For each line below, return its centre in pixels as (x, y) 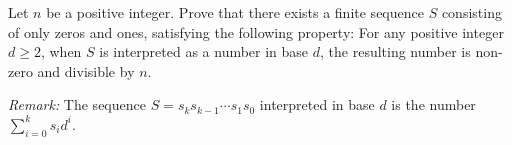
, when (61, 51)
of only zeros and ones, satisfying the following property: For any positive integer (256, 31)
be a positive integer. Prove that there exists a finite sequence (235, 12)
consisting (471, 12)
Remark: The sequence (77, 104)
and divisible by (86, 70)
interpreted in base (317, 104)
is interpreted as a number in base (204, 51)
